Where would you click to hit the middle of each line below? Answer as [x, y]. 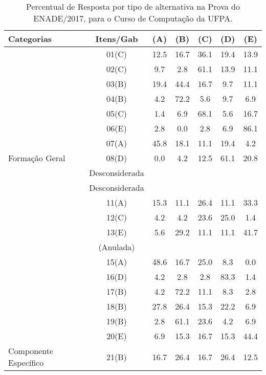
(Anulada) [117, 247]
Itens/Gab [117, 39]
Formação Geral [37, 158]
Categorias [30, 39]
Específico [26, 362]
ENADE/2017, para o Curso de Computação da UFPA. [133, 18]
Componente [31, 351]
